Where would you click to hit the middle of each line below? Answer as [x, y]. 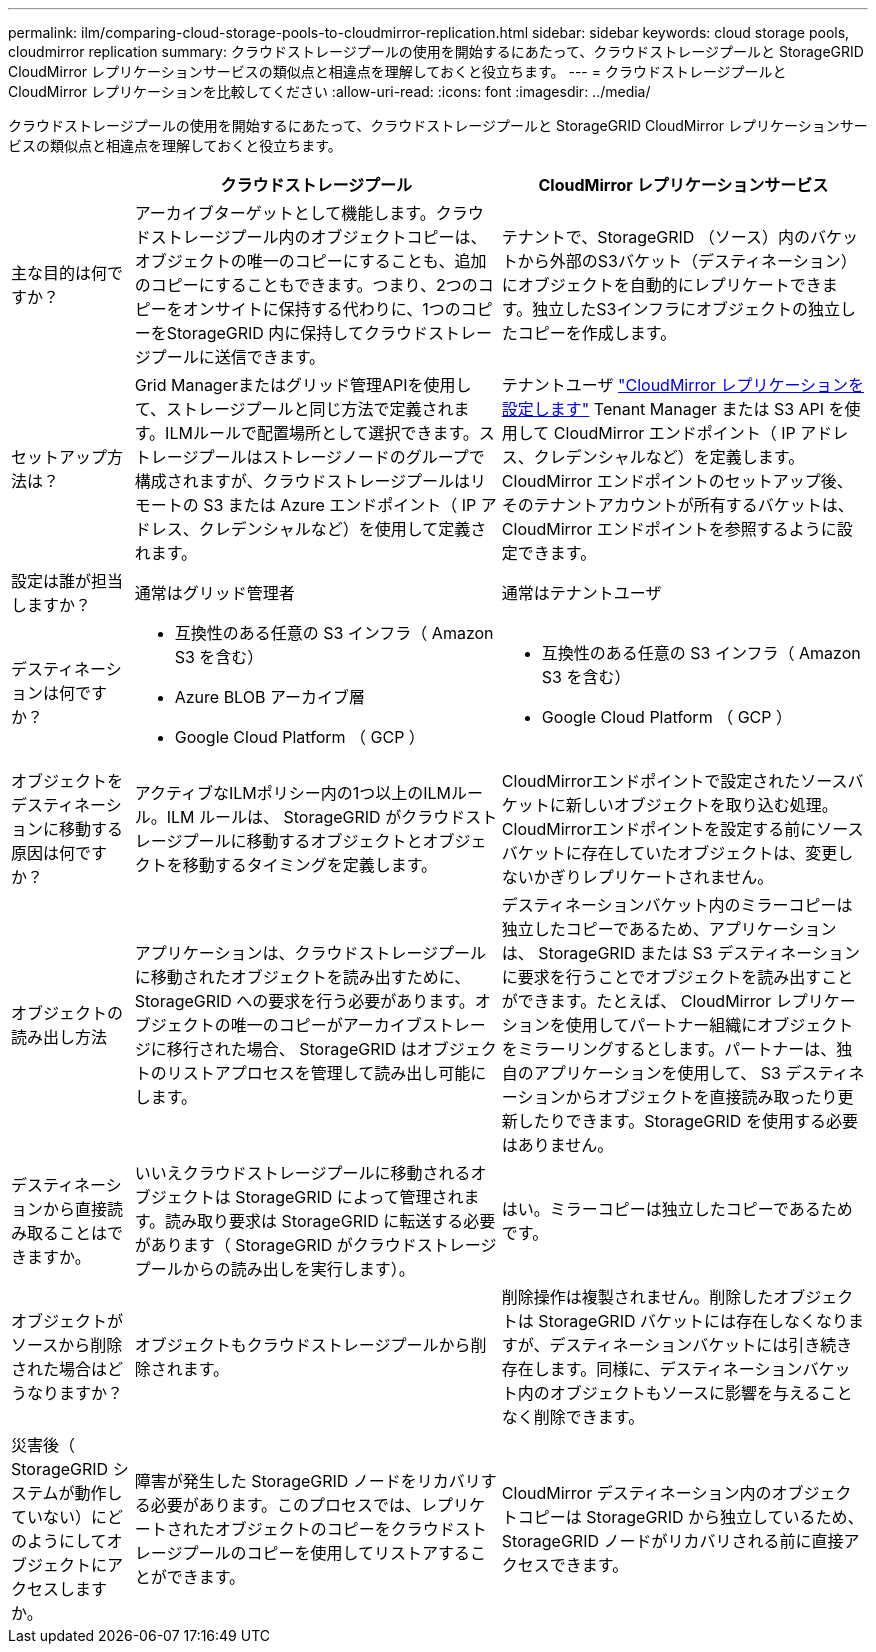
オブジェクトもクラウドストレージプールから [302, 1345]
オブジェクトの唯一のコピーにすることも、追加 [310, 261]
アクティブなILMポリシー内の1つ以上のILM [293, 793]
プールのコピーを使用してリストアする [326, 1553]
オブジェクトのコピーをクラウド [334, 1529]
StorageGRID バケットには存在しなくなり [693, 1321]
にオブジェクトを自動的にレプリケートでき [661, 285]
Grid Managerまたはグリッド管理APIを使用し [303, 385]
